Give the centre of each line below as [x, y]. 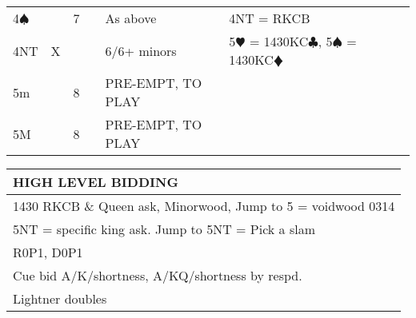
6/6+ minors [141, 50]
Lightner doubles [60, 298]
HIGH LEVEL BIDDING [96, 182]
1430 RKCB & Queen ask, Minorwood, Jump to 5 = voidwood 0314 [204, 206]
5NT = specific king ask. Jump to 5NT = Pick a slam [164, 229]
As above [131, 18]
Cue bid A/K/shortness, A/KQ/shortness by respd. [158, 275]
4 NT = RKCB [270, 18]
